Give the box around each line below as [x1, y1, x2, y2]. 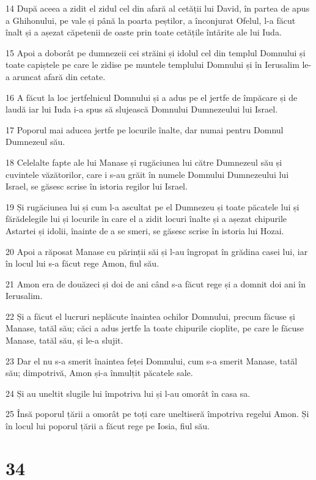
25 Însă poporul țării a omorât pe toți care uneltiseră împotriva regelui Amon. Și [6, 407, 309, 420]
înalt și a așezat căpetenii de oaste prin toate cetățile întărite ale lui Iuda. [6, 26, 282, 39]
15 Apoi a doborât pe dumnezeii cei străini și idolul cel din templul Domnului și [6, 46, 306, 59]
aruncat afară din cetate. [12, 70, 106, 83]
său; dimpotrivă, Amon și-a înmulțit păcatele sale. [6, 366, 193, 379]
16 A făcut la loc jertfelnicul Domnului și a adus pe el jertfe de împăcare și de [6, 90, 298, 103]
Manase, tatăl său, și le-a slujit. [6, 334, 123, 347]
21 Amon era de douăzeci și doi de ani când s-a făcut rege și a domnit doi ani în [6, 277, 306, 290]
